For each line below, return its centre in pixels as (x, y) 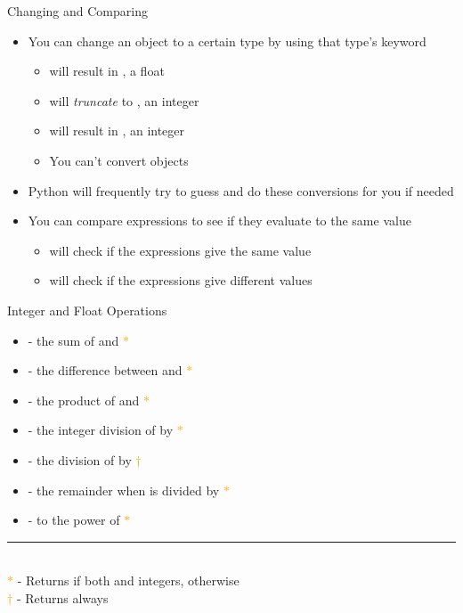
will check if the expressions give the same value (180, 250)
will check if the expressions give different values (181, 280)
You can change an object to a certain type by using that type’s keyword (227, 41)
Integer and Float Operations (87, 310)
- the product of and (84, 400)
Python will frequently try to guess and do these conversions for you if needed (241, 190)
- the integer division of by (101, 430)
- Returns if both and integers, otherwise (128, 580)
